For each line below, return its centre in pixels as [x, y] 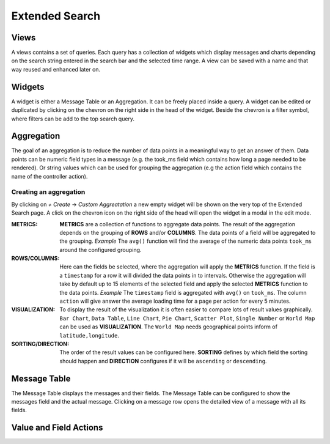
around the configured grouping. [101, 250]
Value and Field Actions [57, 428]
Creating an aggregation [48, 192]
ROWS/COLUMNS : [35, 258]
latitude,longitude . [89, 335]
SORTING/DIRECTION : [40, 344]
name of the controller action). [50, 176]
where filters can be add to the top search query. [73, 119]
